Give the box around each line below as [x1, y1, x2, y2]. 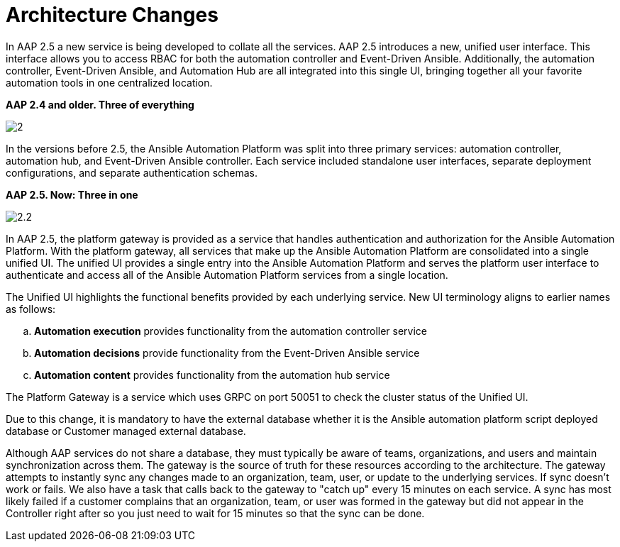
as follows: [6, 302, 56, 315]
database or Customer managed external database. [6, 424, 246, 437]
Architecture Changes [6, 3, 218, 27]
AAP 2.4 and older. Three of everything [6, 98, 194, 111]
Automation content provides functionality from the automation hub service [34, 368, 390, 381]
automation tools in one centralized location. [6, 76, 213, 89]
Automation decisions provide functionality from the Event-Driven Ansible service [34, 346, 420, 359]
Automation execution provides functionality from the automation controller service [34, 324, 428, 337]
